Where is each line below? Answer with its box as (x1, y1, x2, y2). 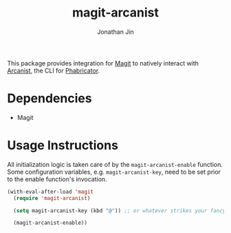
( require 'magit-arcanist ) (13, 194, 91, 201)
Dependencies (7, 91, 92, 106)
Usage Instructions (7, 138, 119, 153)
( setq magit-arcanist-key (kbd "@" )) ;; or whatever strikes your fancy (13, 207, 226, 214)
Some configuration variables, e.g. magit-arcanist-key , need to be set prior (7, 168, 221, 176)
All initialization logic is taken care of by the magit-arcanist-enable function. (7, 160, 223, 168)
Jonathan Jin (97, 28, 134, 36)
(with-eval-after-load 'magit (7, 188, 94, 195)
